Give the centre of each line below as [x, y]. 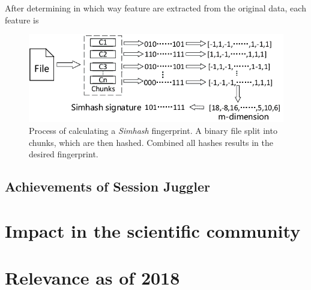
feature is [22, 20]
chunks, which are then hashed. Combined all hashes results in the [151, 142]
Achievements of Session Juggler [107, 186]
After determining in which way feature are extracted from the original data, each [155, 8]
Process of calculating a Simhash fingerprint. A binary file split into [153, 131]
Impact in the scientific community [153, 230]
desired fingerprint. [64, 154]
